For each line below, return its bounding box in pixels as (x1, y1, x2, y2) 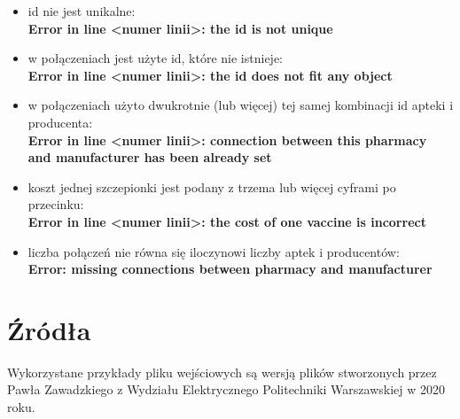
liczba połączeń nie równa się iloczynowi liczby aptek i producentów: (27, 242, 400, 260)
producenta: (27, 113, 93, 131)
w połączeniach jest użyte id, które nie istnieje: (27, 49, 284, 67)
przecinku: (27, 195, 84, 213)
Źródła (7, 311, 91, 347)
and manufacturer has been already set (27, 148, 272, 167)
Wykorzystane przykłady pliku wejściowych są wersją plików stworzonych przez (7, 362, 437, 381)
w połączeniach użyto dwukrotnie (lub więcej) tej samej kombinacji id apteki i (27, 96, 454, 114)
